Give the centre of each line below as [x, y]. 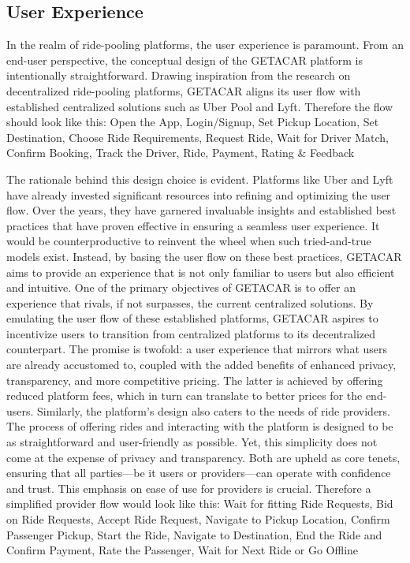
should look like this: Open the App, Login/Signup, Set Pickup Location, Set [193, 122]
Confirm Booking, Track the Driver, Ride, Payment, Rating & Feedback [181, 153]
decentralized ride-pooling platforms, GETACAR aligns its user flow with [184, 90]
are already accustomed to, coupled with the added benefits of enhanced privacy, [201, 365]
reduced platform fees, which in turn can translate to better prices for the [184, 395]
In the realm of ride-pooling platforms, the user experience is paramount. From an [205, 45]
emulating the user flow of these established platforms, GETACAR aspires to [192, 318]
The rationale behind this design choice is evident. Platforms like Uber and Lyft [200, 179]
